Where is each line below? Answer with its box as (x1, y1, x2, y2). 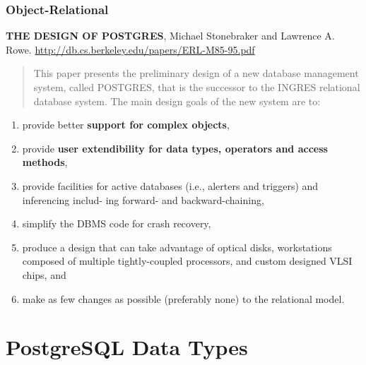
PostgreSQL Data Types (6, 333, 248, 361)
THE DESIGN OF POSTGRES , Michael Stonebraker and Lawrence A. (6, 28, 335, 43)
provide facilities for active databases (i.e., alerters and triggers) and (22, 178, 319, 193)
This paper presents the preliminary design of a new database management (33, 66, 359, 80)
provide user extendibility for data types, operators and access (22, 140, 328, 155)
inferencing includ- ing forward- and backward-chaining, (22, 192, 264, 207)
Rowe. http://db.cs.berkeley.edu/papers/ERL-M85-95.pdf (6, 42, 255, 56)
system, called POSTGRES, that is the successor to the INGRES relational (33, 80, 360, 94)
